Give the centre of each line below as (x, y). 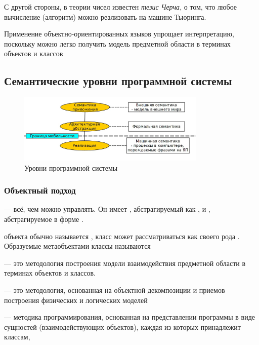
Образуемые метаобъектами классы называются (77, 246)
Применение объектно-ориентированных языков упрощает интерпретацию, (119, 34)
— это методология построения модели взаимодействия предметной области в (125, 263)
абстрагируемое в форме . (44, 219)
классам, (17, 337)
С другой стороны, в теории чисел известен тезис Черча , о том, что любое (121, 7)
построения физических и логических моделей (76, 300)
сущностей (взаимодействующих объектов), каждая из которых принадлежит (122, 327)
